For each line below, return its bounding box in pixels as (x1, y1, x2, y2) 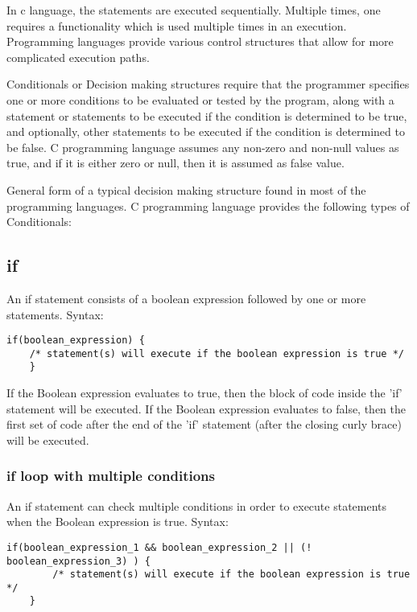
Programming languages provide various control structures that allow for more (6, 33, 394, 50)
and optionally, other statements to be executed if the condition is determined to (6, 123, 405, 140)
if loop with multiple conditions (6, 466, 215, 486)
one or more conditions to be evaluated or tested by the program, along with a (6, 91, 394, 108)
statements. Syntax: (6, 306, 104, 322)
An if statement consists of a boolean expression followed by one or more (6, 290, 366, 306)
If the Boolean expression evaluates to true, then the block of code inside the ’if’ (6, 384, 403, 401)
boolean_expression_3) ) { (6, 555, 151, 567)
